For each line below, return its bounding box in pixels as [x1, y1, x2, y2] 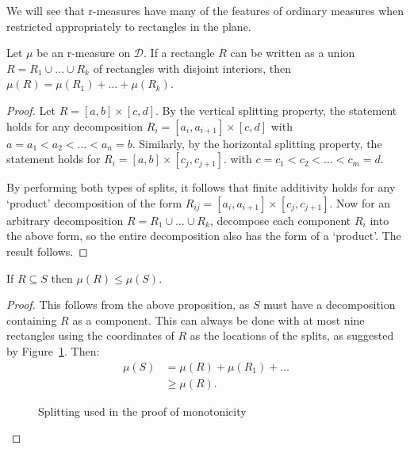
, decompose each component [209, 211, 351, 228]
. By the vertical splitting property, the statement [155, 101, 397, 118]
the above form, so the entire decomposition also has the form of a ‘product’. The [6, 227, 401, 244]
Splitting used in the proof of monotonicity [38, 402, 247, 419]
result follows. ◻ [6, 242, 88, 259]
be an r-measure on [36, 44, 131, 61]
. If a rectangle [144, 44, 215, 61]
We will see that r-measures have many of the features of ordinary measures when [6, 2, 404, 18]
